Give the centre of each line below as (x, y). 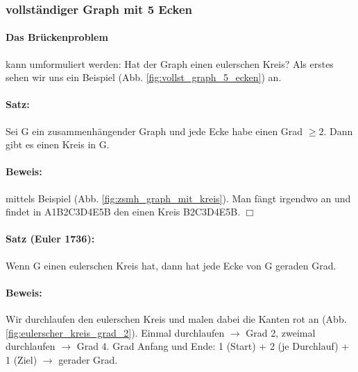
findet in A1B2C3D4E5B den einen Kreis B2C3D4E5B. (123, 212)
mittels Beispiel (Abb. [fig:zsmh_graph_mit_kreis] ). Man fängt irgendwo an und (178, 198)
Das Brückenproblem (57, 37)
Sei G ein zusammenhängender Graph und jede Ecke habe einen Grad (154, 131)
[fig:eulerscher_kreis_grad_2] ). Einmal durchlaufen (115, 332)
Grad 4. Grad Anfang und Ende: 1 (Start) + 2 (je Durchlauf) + (213, 346)
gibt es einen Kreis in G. (58, 144)
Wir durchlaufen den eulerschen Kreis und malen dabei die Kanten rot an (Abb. (176, 318)
